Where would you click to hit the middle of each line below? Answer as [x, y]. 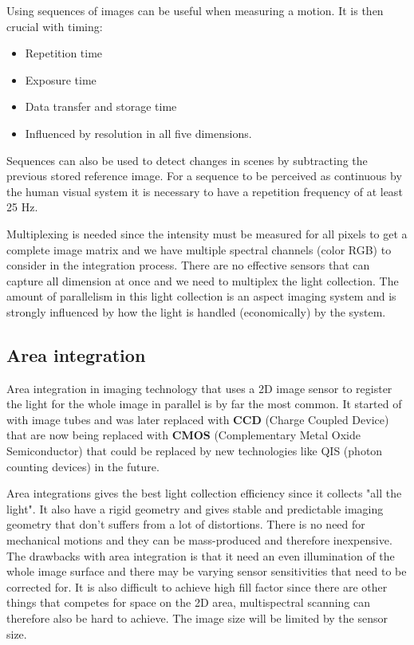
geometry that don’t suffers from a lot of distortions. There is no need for [186, 524]
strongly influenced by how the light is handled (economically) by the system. [196, 311]
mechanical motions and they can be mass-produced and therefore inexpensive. [199, 540]
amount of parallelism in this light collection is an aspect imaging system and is [201, 296]
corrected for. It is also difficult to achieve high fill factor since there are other [197, 586]
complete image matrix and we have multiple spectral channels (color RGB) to [199, 249]
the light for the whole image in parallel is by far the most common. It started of [204, 404]
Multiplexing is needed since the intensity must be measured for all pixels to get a [207, 233]
